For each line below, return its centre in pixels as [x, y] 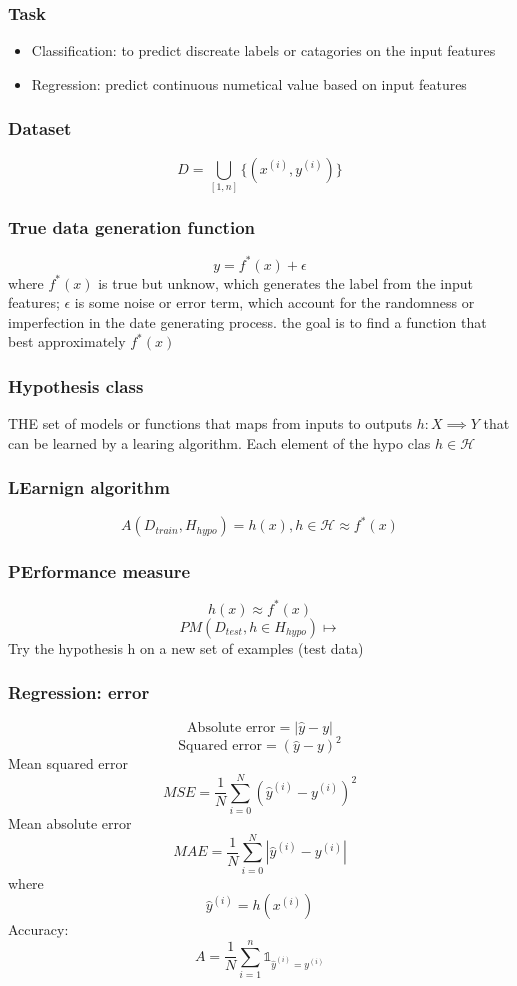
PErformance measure [99, 571]
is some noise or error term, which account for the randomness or [274, 302]
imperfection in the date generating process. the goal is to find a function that [247, 321]
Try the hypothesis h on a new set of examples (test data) [186, 647]
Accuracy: [38, 929]
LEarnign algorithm [89, 487]
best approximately [67, 341]
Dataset [40, 128]
